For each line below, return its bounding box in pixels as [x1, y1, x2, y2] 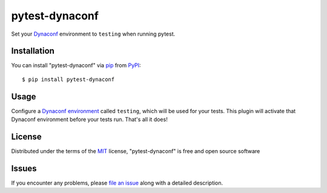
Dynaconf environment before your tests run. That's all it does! [11, 116, 168, 123]
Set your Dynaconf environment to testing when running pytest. [11, 30, 176, 38]
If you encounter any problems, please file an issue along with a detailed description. [11, 179, 223, 186]
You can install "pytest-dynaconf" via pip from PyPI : [11, 62, 142, 69]
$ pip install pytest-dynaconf [22, 76, 115, 83]
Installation [11, 46, 54, 56]
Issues [11, 163, 37, 174]
